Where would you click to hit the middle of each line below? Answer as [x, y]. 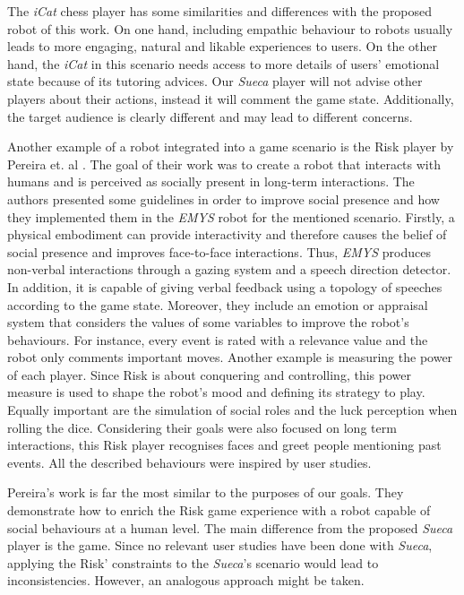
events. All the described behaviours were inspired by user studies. [189, 462]
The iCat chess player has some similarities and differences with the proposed [220, 11]
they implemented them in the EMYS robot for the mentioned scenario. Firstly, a [231, 216]
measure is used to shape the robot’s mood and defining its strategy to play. [216, 392]
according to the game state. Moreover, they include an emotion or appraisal [218, 304]
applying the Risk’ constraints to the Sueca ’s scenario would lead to [193, 562]
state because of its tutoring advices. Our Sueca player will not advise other [215, 81]
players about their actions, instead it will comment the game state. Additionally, [231, 98]
